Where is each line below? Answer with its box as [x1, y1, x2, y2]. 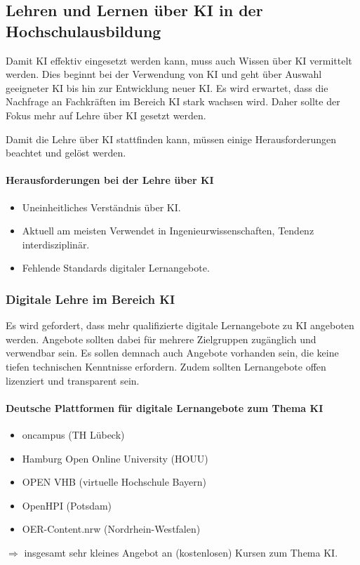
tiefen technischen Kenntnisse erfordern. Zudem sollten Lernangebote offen [6, 359, 326, 373]
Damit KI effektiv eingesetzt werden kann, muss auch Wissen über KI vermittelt [6, 53, 352, 67]
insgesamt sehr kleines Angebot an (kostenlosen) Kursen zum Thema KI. [24, 545, 338, 559]
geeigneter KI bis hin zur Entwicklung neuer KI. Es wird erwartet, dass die [6, 80, 328, 95]
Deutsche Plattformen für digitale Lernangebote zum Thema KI [6, 400, 324, 415]
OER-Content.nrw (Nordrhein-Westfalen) [22, 521, 201, 536]
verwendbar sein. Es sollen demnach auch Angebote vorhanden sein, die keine [6, 345, 339, 360]
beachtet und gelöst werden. [6, 145, 126, 160]
